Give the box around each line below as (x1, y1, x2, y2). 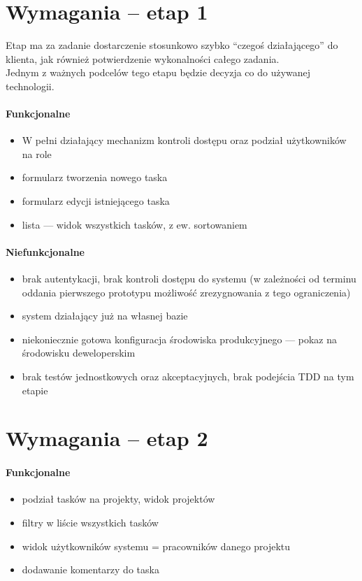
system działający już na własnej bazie (22, 308, 188, 323)
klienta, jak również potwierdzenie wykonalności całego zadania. (6, 51, 280, 66)
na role (22, 146, 52, 161)
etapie (22, 382, 48, 397)
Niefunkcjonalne (6, 244, 85, 259)
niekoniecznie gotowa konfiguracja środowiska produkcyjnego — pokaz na (22, 331, 338, 346)
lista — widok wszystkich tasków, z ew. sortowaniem (22, 217, 247, 231)
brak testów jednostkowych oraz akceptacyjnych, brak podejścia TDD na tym (22, 369, 354, 384)
